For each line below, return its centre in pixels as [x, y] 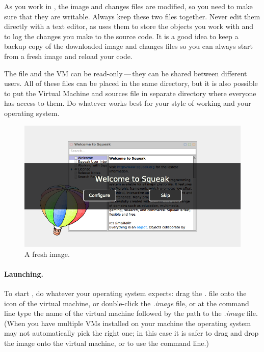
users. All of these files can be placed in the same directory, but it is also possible [131, 83]
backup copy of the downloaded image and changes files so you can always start [129, 46]
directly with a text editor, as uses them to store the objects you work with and [129, 26]
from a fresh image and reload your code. [68, 56]
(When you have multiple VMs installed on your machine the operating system [128, 323]
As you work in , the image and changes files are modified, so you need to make [128, 6]
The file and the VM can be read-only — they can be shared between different [126, 73]
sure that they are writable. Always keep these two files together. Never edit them [132, 16]
